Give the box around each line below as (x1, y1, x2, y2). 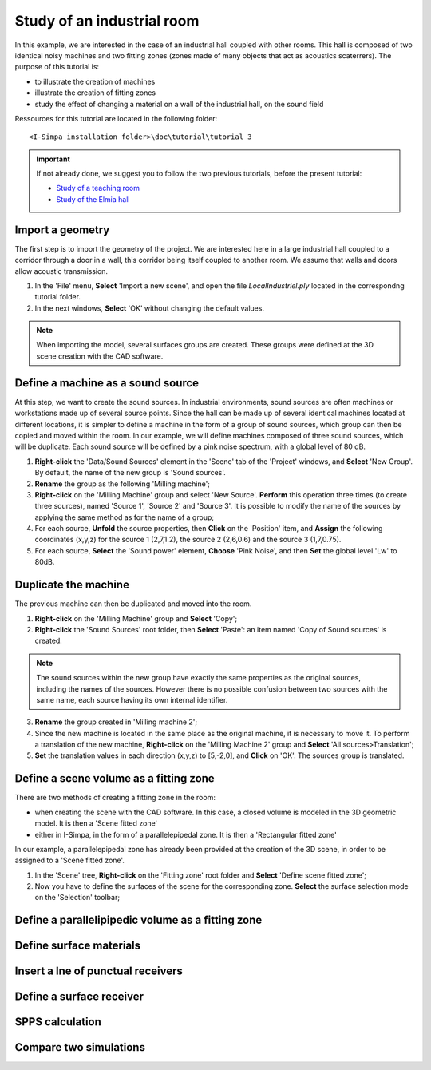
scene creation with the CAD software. (36, 351, 164, 361)
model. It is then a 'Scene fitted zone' (34, 818, 158, 828)
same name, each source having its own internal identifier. (36, 695, 228, 704)
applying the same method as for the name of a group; (34, 512, 215, 522)
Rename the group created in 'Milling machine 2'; (34, 717, 198, 727)
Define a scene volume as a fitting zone (14, 771, 215, 786)
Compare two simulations (14, 1040, 145, 1054)
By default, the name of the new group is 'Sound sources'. (34, 468, 227, 478)
